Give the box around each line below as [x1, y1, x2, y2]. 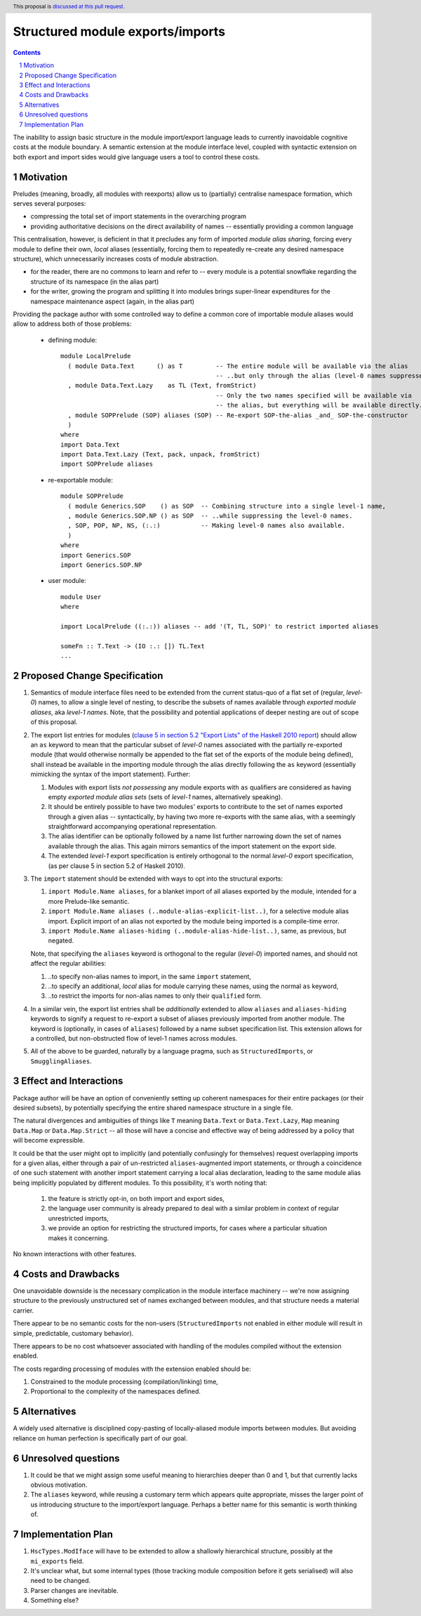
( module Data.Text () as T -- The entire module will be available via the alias [67, 362, 408, 370]
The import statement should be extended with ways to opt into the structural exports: [30, 874, 283, 883]
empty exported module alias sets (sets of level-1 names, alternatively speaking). [48, 792, 283, 801]
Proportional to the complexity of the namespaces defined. [30, 1387, 201, 1395]
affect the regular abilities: [30, 959, 107, 968]
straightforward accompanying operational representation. [48, 822, 218, 831]
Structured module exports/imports [13, 24, 226, 40]
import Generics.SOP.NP [60, 560, 142, 569]
